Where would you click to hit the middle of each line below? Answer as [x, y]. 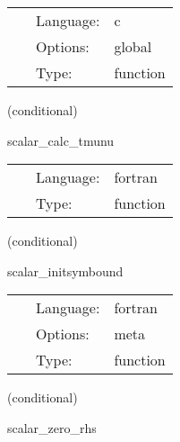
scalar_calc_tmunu [61, 140]
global [133, 46]
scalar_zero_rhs [52, 427]
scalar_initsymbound [65, 271]
